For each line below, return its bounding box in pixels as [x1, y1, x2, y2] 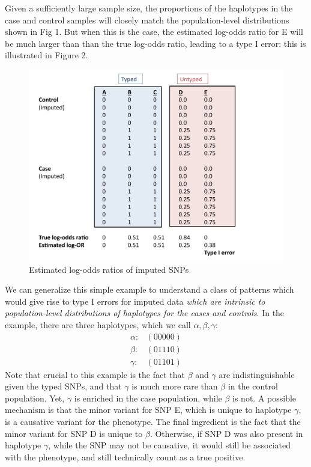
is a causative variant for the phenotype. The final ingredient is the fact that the [5, 415, 301, 427]
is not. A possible [232, 391, 297, 404]
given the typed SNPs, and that [5, 380, 122, 392]
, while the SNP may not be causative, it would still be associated [48, 439, 291, 451]
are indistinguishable [219, 368, 295, 380]
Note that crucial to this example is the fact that [5, 368, 186, 380]
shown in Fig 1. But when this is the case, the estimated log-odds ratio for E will [5, 25, 303, 38]
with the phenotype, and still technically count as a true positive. [5, 450, 246, 463]
